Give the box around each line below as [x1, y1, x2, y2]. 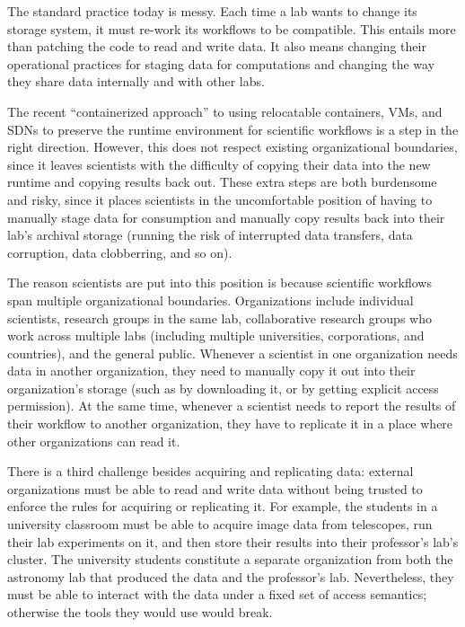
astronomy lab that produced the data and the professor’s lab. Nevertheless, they [7, 567, 454, 586]
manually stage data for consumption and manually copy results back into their [7, 208, 445, 226]
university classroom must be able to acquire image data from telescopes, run [7, 515, 433, 534]
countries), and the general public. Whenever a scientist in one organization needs [7, 343, 458, 362]
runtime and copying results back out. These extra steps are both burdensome [7, 172, 437, 191]
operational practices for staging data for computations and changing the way [7, 54, 435, 73]
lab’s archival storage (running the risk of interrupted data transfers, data [7, 225, 413, 244]
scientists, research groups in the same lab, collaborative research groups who [7, 308, 432, 327]
